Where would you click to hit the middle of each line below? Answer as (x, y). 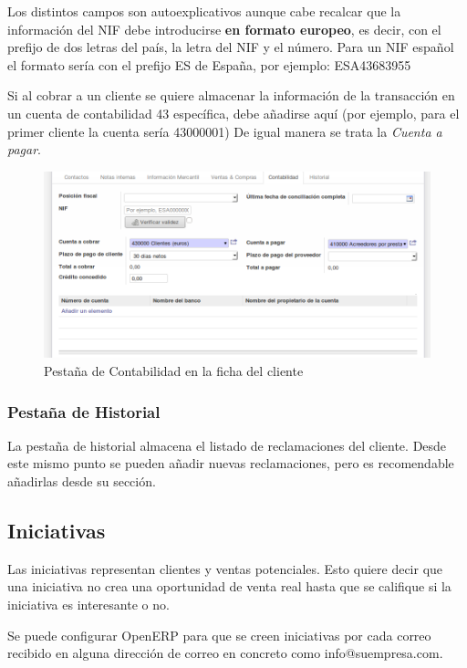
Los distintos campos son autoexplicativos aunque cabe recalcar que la (204, 11)
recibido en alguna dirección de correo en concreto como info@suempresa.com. (225, 653)
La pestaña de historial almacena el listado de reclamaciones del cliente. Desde (227, 445)
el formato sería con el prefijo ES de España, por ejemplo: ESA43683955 (209, 64)
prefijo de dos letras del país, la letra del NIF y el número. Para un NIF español (231, 47)
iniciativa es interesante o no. (88, 605)
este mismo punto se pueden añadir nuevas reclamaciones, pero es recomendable (231, 463)
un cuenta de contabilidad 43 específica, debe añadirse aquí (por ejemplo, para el (233, 113)
